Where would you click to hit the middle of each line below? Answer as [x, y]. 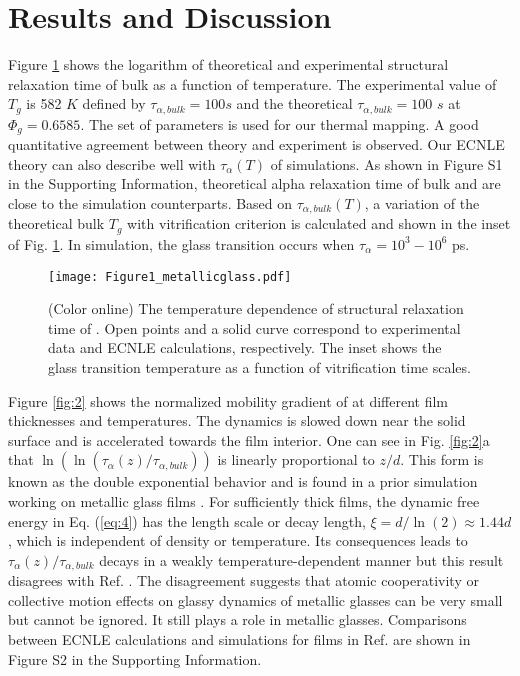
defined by [114, 103]
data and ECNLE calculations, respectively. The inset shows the [245, 347]
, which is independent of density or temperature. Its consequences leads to [238, 540]
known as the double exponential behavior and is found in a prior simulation [243, 481]
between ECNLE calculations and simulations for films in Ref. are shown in [239, 638]
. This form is [442, 459]
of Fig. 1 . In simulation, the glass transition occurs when [181, 243]
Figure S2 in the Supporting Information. [135, 658]
